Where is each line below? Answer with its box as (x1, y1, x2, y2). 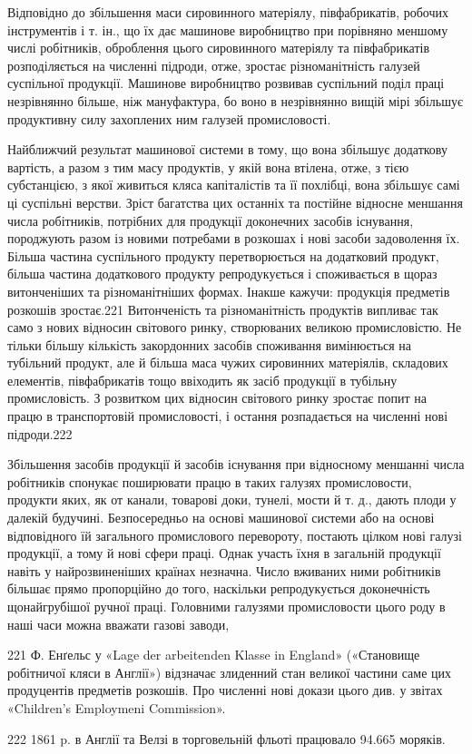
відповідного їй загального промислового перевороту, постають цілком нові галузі (7, 525, 463, 544)
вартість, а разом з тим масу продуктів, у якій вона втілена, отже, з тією (7, 157, 409, 176)
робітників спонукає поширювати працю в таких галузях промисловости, (7, 472, 412, 491)
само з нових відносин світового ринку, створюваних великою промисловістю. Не (7, 318, 462, 337)
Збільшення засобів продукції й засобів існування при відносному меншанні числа (7, 455, 465, 474)
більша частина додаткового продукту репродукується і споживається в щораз (7, 264, 438, 283)
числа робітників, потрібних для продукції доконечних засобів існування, (7, 211, 414, 230)
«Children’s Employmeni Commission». (7, 698, 226, 717)
